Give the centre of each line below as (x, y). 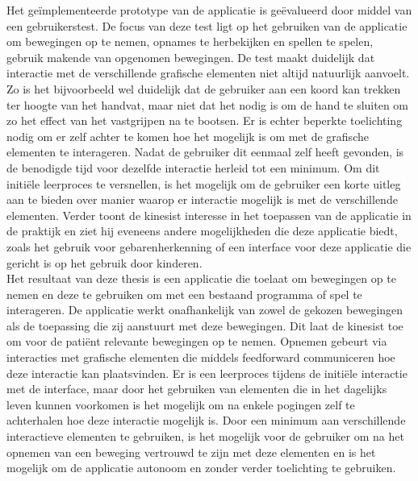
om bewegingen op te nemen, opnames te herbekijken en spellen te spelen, (190, 41)
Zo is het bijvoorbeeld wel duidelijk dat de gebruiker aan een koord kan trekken (204, 88)
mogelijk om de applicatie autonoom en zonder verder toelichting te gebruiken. (201, 468)
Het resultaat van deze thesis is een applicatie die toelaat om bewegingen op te (201, 278)
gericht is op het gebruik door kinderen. (104, 262)
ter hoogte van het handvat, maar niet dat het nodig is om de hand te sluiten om (208, 104)
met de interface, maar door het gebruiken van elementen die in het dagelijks (197, 389)
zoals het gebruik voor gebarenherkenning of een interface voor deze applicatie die (209, 246)
